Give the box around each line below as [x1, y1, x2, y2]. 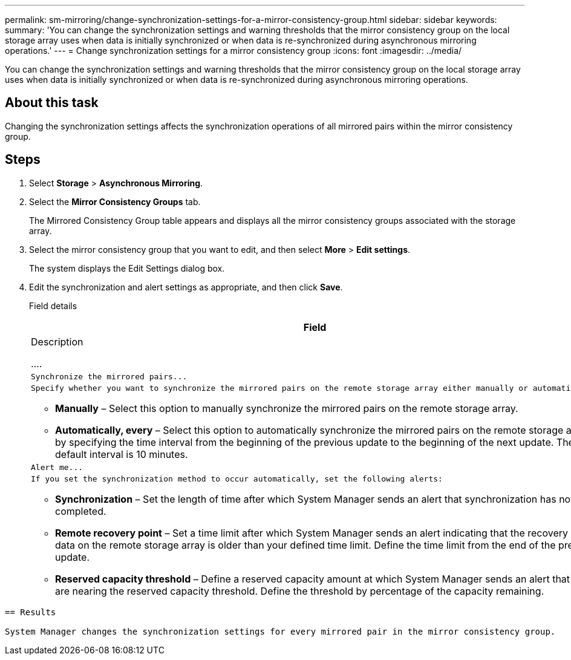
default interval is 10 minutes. [55, 448, 188, 460]
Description [31, 335, 83, 348]
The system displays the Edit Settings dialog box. [29, 263, 225, 273]
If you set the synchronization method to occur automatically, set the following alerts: [31, 474, 443, 483]
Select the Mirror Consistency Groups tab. [29, 196, 201, 207]
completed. [55, 505, 106, 517]
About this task [5, 95, 99, 111]
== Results [5, 607, 56, 617]
